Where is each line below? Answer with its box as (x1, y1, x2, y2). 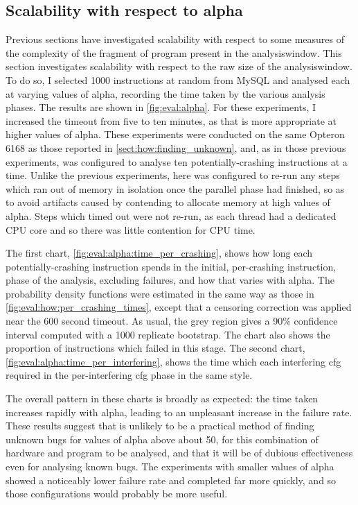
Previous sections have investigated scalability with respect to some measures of (6, 32, 344, 46)
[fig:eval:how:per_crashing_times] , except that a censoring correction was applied (6, 300, 352, 314)
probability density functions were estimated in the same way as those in (6, 286, 314, 300)
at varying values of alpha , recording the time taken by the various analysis (6, 86, 325, 101)
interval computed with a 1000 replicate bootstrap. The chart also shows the (6, 327, 330, 341)
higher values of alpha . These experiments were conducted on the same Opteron (6, 127, 345, 142)
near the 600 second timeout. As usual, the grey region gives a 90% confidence (6, 314, 338, 328)
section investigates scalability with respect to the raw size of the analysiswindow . (6, 59, 352, 74)
